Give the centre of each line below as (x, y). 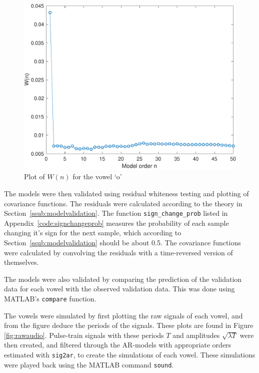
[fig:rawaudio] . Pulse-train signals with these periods (84, 335)
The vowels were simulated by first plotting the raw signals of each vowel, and (123, 315)
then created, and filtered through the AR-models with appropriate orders (118, 345)
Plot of (34, 176)
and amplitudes (196, 335)
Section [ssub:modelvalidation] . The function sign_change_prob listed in (116, 213)
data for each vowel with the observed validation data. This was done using (119, 289)
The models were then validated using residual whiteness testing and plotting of (126, 194)
